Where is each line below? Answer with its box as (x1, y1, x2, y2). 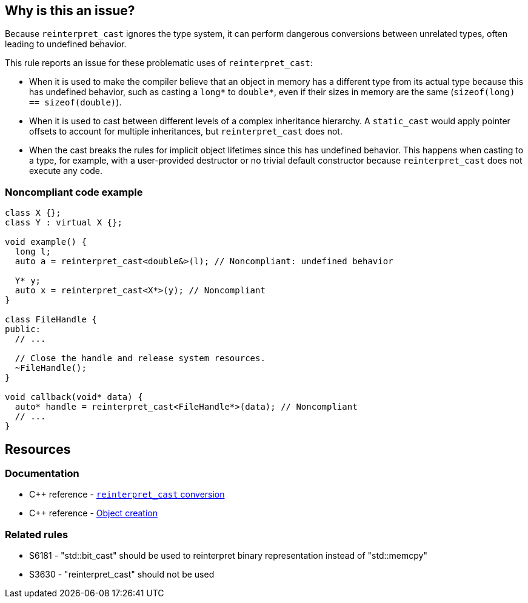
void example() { (5, 237, 87, 247)
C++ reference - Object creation (29, 508, 158, 519)
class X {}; (5, 208, 61, 218)
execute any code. (29, 165, 103, 176)
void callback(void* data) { (5, 392, 143, 402)
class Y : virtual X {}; (5, 218, 122, 228)
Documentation (5, 467, 79, 480)
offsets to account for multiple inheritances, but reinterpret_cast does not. (29, 126, 343, 137)
